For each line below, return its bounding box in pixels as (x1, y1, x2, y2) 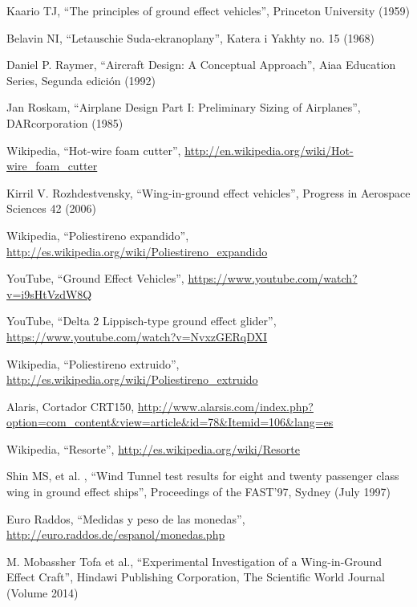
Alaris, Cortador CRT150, (6, 397, 135, 414)
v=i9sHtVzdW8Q (6, 285, 92, 302)
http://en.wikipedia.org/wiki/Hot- (184, 141, 354, 158)
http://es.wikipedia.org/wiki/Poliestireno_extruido (6, 371, 258, 388)
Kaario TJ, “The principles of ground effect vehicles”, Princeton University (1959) (6, 2, 410, 18)
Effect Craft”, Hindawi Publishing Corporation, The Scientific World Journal (6, 568, 385, 585)
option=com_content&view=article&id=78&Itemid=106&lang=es (6, 413, 334, 430)
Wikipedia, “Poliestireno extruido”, (6, 355, 180, 372)
